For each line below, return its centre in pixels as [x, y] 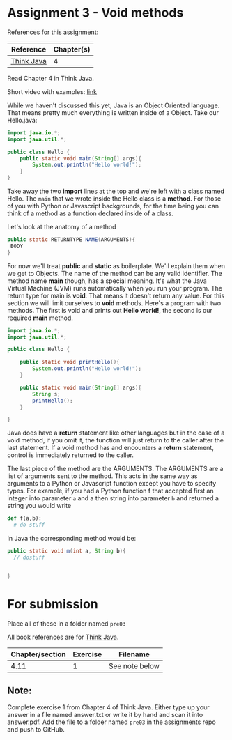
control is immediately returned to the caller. [71, 455]
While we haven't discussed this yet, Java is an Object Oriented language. [114, 105]
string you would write [39, 506]
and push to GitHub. [36, 730]
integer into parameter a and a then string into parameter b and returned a [113, 498]
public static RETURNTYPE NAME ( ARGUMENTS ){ [71, 240]
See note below [134, 665]
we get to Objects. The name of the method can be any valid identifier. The [115, 273]
